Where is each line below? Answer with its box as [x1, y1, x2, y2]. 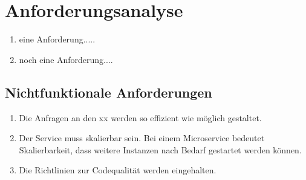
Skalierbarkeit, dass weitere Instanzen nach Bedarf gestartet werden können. [19, 143, 302, 156]
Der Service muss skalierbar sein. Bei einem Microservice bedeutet [19, 132, 265, 144]
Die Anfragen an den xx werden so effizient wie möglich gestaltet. [19, 111, 262, 124]
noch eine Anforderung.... [19, 53, 113, 65]
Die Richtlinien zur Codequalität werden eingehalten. [19, 164, 216, 176]
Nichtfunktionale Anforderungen [5, 82, 212, 101]
